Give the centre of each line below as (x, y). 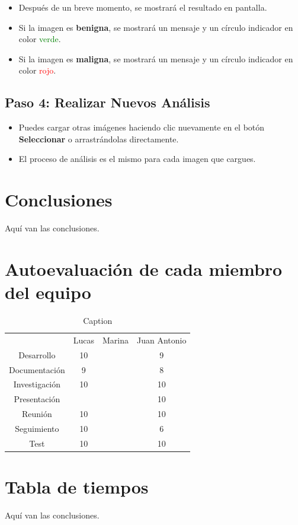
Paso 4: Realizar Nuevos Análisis (108, 102)
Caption (98, 320)
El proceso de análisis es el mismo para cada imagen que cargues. (137, 159)
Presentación (37, 399)
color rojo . (37, 70)
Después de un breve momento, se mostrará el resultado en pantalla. (143, 7)
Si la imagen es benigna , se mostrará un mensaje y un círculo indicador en (156, 27)
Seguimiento (37, 428)
